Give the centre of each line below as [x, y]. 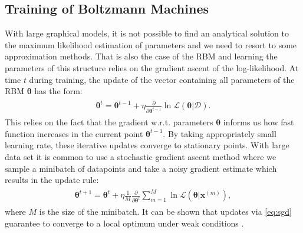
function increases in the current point [74, 133]
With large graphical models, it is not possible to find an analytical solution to [147, 33]
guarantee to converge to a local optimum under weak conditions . [124, 223]
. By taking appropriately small [220, 133]
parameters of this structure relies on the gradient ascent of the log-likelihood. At [152, 67]
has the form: [58, 91]
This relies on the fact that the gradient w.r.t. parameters [109, 122]
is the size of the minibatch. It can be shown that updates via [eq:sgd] [165, 212]
